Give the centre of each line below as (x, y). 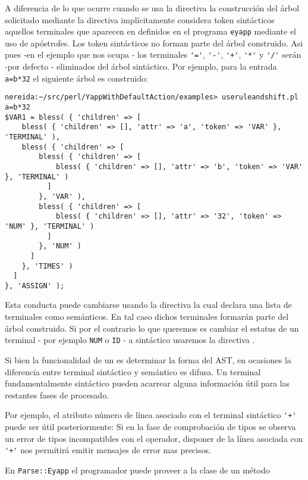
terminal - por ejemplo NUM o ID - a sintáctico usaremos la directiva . (130, 340)
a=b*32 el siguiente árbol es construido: (76, 78)
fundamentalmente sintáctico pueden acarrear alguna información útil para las (147, 383)
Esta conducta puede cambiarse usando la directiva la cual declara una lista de (148, 305)
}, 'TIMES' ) (47, 266)
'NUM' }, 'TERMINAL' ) (50, 226)
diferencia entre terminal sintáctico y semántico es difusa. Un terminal (133, 371)
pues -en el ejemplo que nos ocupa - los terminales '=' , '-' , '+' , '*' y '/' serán (153, 54)
